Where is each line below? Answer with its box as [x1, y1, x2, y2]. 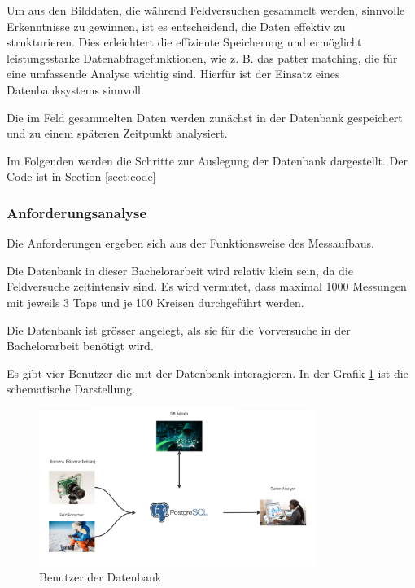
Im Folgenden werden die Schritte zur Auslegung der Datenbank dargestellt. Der [7, 151, 408, 169]
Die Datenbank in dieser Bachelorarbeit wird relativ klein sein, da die [7, 261, 354, 279]
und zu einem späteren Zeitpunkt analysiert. [7, 125, 228, 142]
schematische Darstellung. [7, 380, 135, 397]
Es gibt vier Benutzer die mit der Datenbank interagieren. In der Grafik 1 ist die [7, 364, 408, 381]
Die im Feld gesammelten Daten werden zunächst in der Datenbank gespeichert [7, 108, 403, 125]
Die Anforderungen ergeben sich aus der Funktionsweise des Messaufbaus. [7, 235, 374, 252]
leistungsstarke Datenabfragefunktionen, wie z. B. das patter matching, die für [7, 49, 398, 66]
